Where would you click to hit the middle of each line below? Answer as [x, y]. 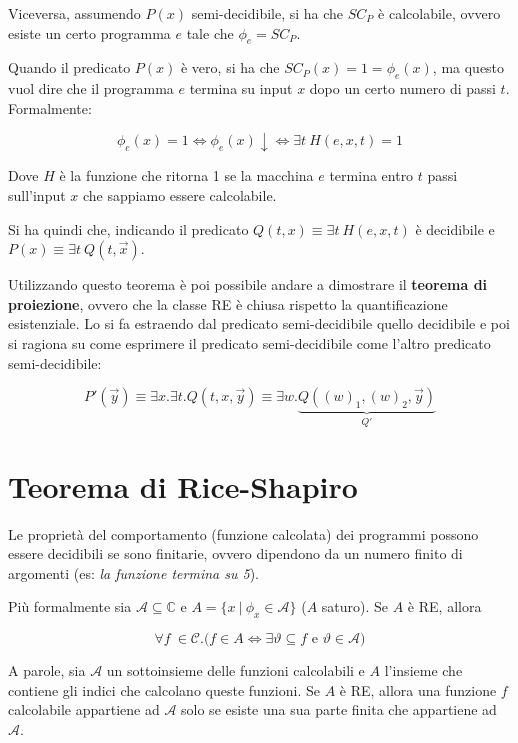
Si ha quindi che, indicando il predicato [128, 228]
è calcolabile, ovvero [439, 13]
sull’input [37, 194]
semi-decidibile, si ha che [267, 13]
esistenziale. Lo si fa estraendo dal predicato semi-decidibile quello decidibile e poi [259, 323]
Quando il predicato [69, 67]
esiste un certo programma [89, 32]
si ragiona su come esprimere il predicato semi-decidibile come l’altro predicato [249, 342]
